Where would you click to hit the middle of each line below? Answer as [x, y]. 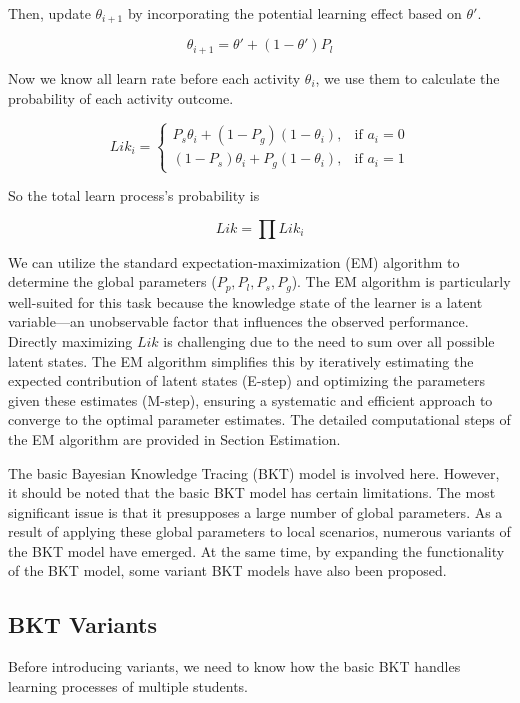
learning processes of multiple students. [128, 685]
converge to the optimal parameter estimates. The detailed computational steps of [259, 419]
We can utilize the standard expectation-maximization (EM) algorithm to [234, 261]
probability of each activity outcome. [121, 97]
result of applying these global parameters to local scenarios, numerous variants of [259, 531]
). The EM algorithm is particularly [401, 281]
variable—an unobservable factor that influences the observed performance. [238, 321]
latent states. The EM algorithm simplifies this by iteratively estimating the [241, 360]
